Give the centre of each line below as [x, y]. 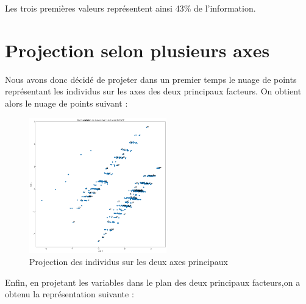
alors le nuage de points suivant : [66, 103]
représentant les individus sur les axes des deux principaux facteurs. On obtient [153, 91]
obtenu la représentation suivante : [69, 294]
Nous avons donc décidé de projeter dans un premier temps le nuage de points [151, 79]
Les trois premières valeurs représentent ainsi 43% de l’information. [130, 8]
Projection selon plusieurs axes [137, 50]
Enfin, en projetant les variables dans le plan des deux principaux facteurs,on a [153, 282]
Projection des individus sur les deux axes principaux [129, 262]
